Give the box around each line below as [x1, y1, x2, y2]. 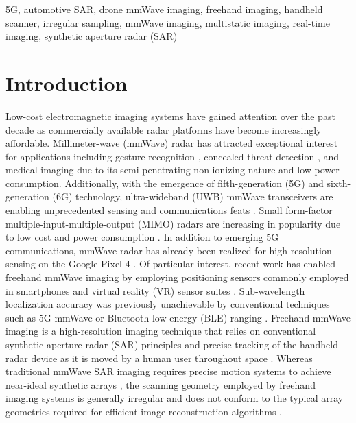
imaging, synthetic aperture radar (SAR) [5, 29, 178, 43]
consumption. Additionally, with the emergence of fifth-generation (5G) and [5, 176, 324, 190]
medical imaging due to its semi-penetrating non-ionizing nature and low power [5, 162, 340, 177]
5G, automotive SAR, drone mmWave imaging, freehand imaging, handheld [5, 2, 323, 16]
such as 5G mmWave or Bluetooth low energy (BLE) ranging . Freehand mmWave [5, 310, 351, 324]
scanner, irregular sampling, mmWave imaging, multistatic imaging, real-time [5, 15, 330, 29]
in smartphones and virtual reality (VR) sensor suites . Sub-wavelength [5, 283, 305, 298]
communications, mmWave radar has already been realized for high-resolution [5, 243, 332, 257]
